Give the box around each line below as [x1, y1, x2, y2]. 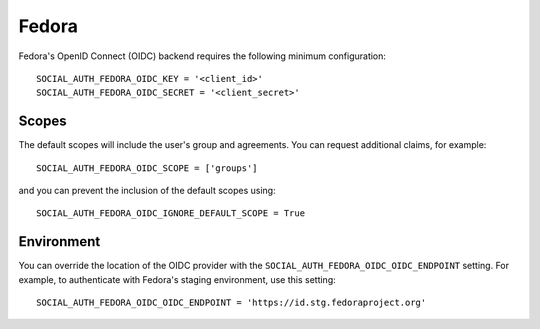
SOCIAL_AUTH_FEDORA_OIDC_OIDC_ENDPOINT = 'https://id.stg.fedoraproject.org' [36, 297, 427, 309]
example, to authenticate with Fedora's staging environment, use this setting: [18, 273, 337, 285]
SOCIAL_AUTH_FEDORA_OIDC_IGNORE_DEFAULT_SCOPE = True [36, 208, 305, 219]
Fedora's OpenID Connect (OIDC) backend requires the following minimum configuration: [18, 50, 387, 62]
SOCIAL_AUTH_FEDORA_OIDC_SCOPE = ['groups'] [36, 162, 259, 174]
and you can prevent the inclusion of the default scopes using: [18, 185, 276, 197]
